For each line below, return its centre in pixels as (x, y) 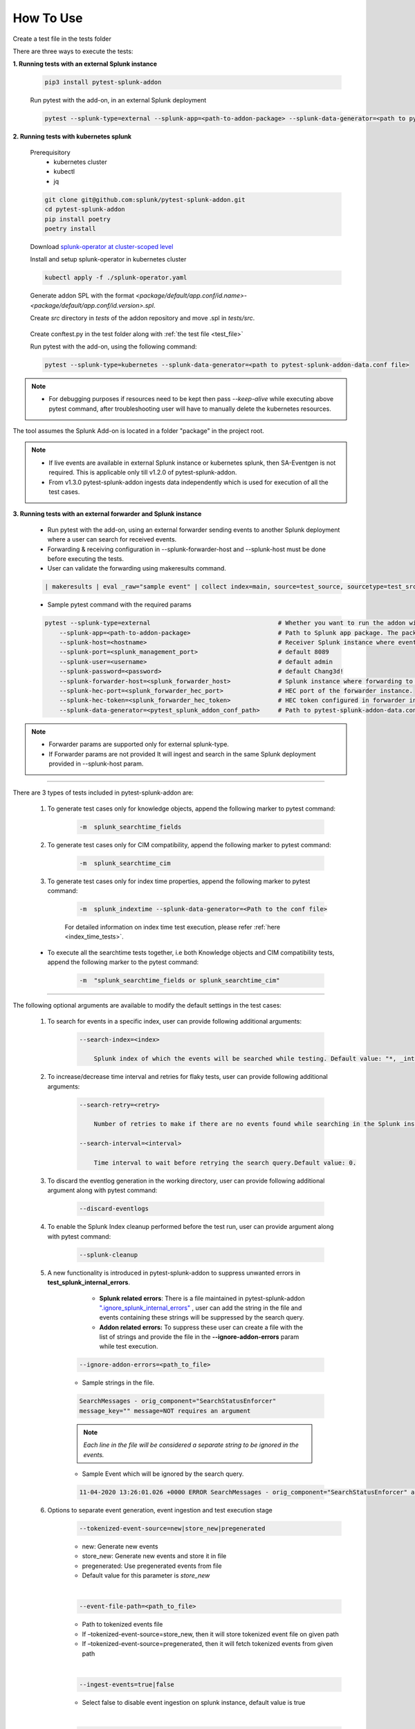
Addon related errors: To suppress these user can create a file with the (201, 1327)
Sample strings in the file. (118, 1383)
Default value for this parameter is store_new (146, 1575)
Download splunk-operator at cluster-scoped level (102, 246)
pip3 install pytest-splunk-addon (103, 82)
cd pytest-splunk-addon (85, 210)
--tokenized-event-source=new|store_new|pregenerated (172, 1528)
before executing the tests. (86, 558)
